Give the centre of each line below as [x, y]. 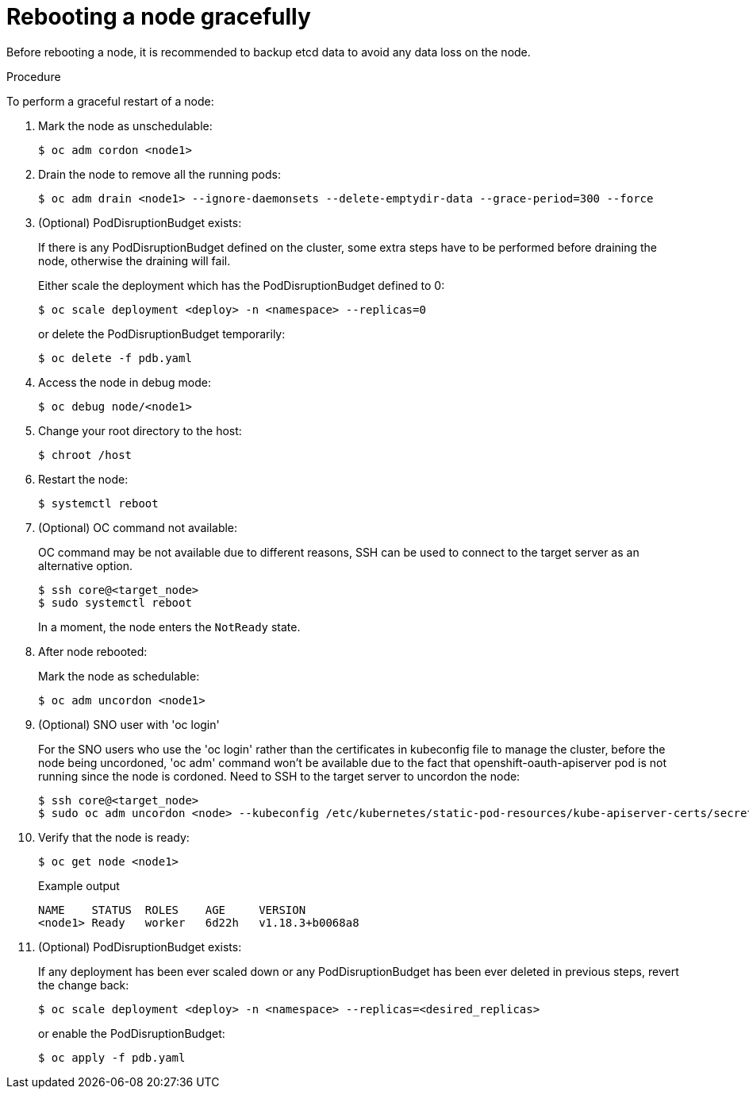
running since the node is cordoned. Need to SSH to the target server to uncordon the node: [279, 776]
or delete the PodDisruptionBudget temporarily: [162, 334]
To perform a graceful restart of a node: [110, 101]
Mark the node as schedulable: [119, 676]
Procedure [34, 76]
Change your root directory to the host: [140, 430]
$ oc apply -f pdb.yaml [112, 1057]
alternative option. [85, 565]
